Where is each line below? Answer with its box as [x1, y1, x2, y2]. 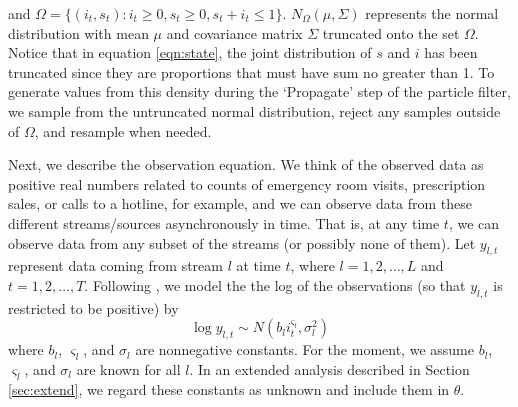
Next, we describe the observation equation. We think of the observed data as [8, 154, 484, 175]
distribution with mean [8, 22, 149, 43]
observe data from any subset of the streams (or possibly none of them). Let [8, 232, 476, 253]
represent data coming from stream [8, 255, 223, 276]
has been [424, 42, 478, 63]
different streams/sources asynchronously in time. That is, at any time [8, 212, 440, 233]
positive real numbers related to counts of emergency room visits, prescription [8, 173, 486, 194]
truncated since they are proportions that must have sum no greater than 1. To [8, 61, 495, 82]
